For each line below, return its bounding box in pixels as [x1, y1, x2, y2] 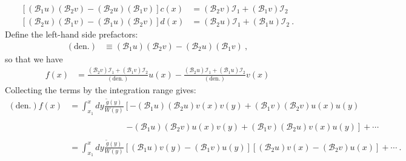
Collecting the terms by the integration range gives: [5, 83, 196, 96]
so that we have [5, 52, 63, 65]
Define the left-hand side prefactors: [5, 28, 138, 41]
